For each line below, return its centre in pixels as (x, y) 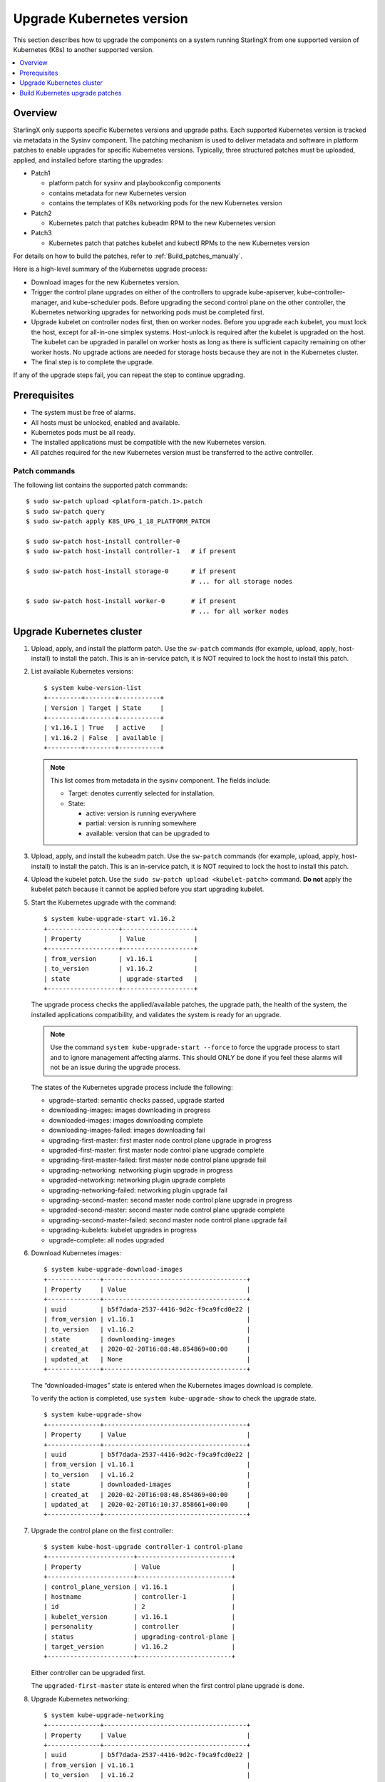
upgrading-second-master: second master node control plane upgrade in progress (170, 1200)
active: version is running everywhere (141, 813)
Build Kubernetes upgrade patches (71, 93)
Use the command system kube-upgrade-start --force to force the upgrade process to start (195, 1047)
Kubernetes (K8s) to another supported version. (84, 49)
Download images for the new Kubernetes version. (106, 282)
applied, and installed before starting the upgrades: (88, 160)
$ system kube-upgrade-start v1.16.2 (110, 919)
